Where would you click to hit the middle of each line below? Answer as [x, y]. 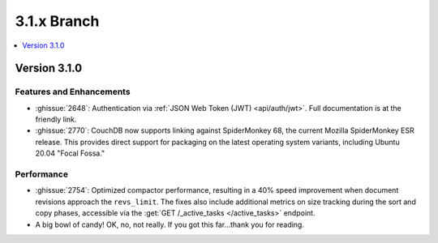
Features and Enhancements [73, 92]
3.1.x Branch [57, 21]
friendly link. [56, 119]
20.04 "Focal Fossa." [70, 153]
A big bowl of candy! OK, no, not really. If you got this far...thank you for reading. [170, 224]
